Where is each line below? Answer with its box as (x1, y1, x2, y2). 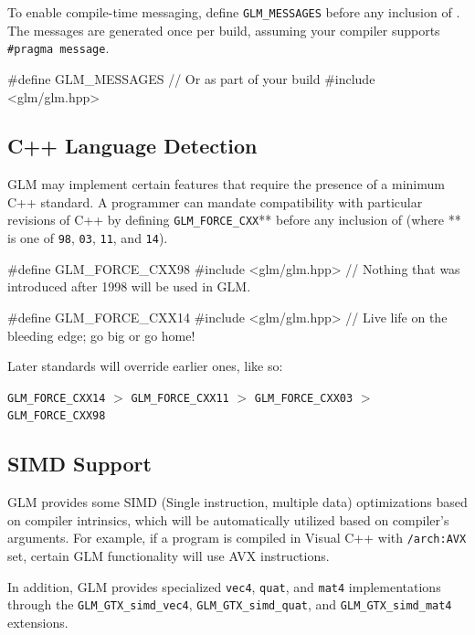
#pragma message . (7, 38, 110, 58)
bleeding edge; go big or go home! (7, 325, 195, 344)
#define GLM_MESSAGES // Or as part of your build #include (7, 69, 375, 88)
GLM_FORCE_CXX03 (254, 391, 354, 405)
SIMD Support (7, 450, 152, 478)
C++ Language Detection (7, 132, 258, 160)
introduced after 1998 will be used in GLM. (7, 277, 251, 296)
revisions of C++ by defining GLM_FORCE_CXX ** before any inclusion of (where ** (7, 210, 461, 229)
